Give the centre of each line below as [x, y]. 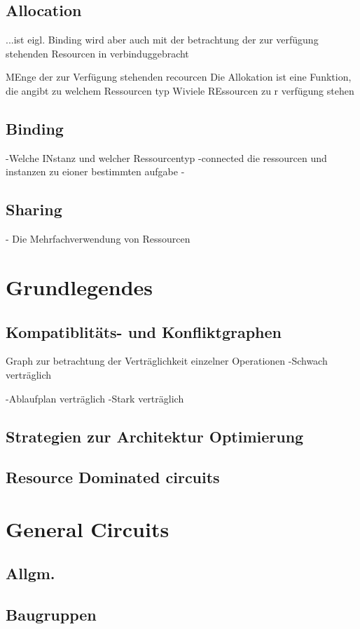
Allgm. [30, 573]
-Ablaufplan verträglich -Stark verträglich [95, 398]
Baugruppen [51, 615]
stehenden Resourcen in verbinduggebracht [97, 53]
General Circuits [88, 528]
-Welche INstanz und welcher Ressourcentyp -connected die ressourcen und [166, 157]
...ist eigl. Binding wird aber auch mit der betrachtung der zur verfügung [162, 40]
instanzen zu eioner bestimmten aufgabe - [95, 171]
